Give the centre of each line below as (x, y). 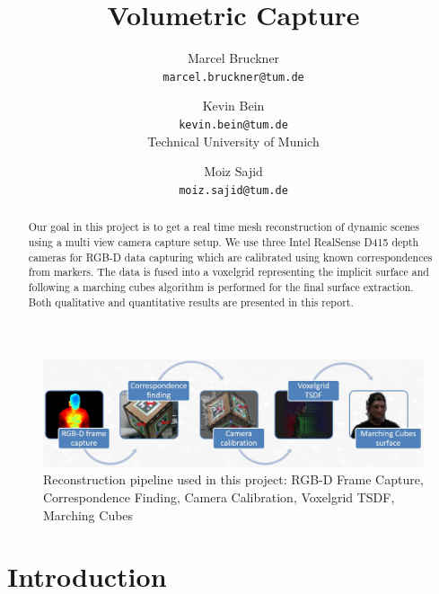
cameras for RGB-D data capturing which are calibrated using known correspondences (230, 257)
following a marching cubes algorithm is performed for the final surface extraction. (221, 286)
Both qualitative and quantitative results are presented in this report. (191, 301)
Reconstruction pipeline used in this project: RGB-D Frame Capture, (233, 479)
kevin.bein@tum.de (233, 124)
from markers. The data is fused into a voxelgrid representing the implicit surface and (228, 272)
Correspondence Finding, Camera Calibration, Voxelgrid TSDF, (219, 497)
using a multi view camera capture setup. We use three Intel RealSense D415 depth (224, 241)
